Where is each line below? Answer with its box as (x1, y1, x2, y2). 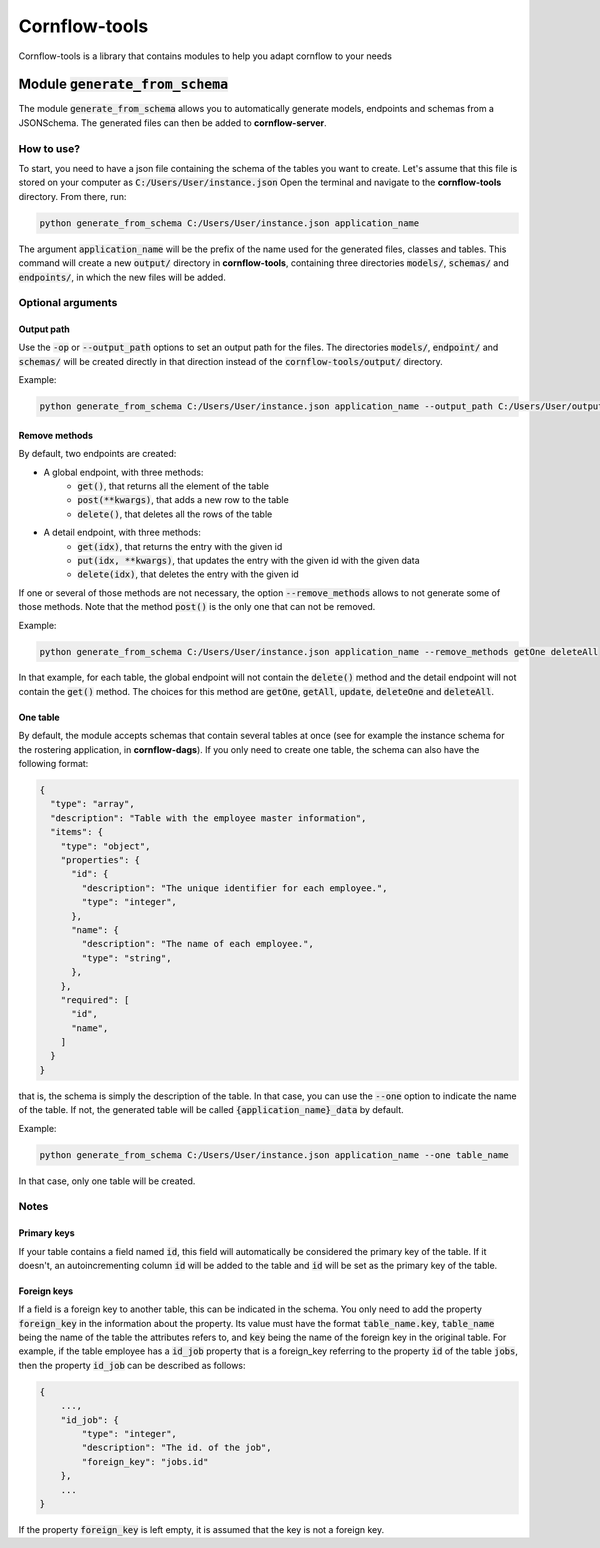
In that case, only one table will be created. (18, 1175, 196, 1187)
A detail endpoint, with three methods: (43, 526, 202, 539)
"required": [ (60, 994, 130, 1005)
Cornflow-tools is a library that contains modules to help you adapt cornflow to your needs (18, 50, 392, 62)
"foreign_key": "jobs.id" (81, 1456, 209, 1467)
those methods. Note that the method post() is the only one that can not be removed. (18, 601, 376, 613)
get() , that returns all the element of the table (77, 480, 270, 492)
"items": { (50, 826, 104, 838)
